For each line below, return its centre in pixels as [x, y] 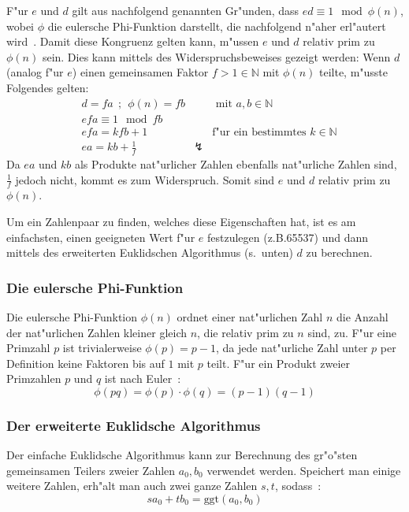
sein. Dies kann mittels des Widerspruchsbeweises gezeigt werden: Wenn [216, 56]
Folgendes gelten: [48, 87]
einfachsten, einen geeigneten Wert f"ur [101, 237]
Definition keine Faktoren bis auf [86, 363]
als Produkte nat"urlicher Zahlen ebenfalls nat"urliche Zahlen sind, [236, 164]
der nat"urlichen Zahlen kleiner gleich [97, 332]
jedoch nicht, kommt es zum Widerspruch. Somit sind [145, 179]
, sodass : [298, 486]
